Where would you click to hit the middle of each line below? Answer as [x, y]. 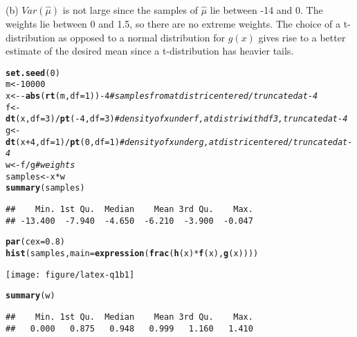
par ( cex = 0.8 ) [35, 242]
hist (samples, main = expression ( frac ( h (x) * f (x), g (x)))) [132, 253]
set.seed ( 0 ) [33, 73]
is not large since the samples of [130, 10]
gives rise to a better [302, 37]
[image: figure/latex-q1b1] [70, 275]
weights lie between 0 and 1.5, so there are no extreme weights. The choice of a [173, 23]
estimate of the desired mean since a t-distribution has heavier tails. [150, 51]
